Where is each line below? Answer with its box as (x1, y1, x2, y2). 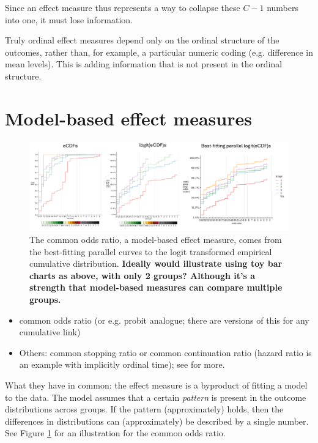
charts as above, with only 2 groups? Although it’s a (29, 269, 255, 281)
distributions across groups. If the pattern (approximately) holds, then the (5, 403, 284, 415)
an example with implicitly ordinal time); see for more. (19, 358, 225, 371)
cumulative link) (19, 326, 81, 338)
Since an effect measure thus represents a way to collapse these (5, 1, 240, 13)
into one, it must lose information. (5, 13, 133, 26)
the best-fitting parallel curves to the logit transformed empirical (29, 245, 272, 258)
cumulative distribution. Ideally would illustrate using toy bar (29, 257, 283, 270)
